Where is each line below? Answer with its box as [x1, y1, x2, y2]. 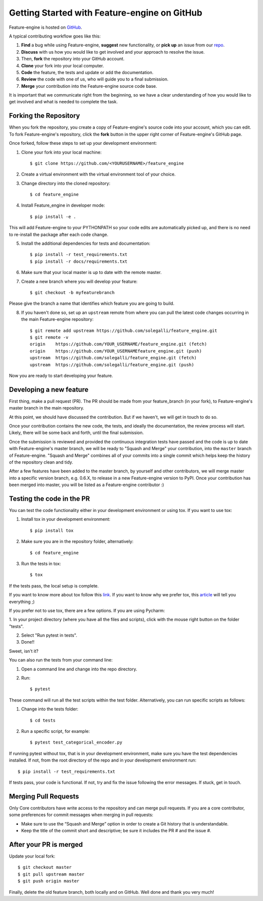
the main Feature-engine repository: [21, 316, 94, 322]
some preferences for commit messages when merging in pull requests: [9, 812, 153, 818]
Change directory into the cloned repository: [21, 180, 111, 186]
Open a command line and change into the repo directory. [21, 666, 137, 672]
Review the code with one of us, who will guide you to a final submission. [21, 76, 169, 82]
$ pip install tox [30, 528, 74, 533]
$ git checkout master [18, 864, 72, 870]
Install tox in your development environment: [21, 516, 111, 522]
